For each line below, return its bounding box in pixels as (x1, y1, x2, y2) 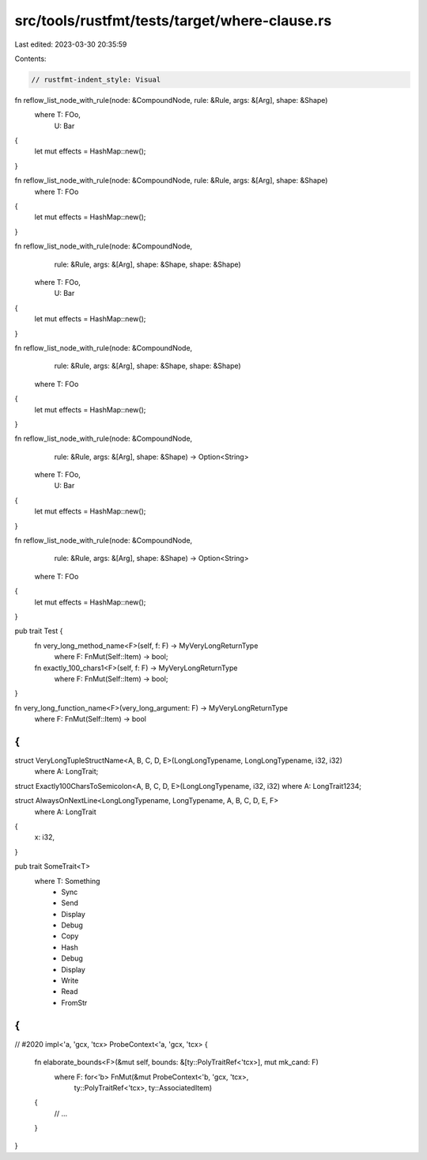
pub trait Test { (14, 626, 63, 636)
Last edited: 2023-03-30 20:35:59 (14, 40, 127, 49)
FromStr (61, 998, 88, 1007)
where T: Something (34, 876, 100, 885)
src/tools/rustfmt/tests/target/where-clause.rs (14, 12, 332, 29)
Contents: (14, 54, 47, 63)
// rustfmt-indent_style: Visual (31, 75, 161, 84)
